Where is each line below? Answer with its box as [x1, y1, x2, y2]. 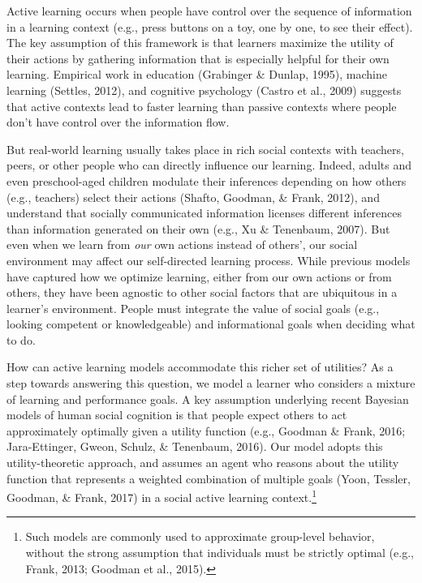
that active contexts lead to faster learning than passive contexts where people [6, 97, 397, 114]
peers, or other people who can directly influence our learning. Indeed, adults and [6, 156, 411, 174]
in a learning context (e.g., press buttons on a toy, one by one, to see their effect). [6, 18, 413, 35]
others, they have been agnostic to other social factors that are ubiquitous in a [6, 284, 398, 301]
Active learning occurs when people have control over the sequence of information [6, 2, 412, 19]
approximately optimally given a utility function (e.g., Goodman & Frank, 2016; [6, 422, 406, 439]
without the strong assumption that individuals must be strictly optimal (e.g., [25, 544, 414, 561]
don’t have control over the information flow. [6, 114, 230, 131]
